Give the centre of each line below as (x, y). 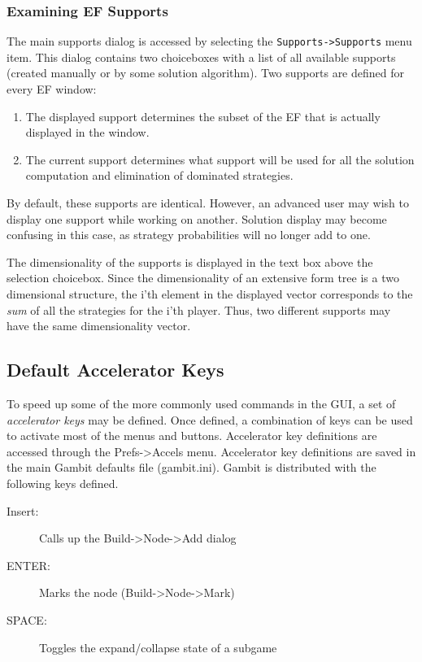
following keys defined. (63, 483)
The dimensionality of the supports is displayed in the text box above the (190, 261)
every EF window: (52, 89)
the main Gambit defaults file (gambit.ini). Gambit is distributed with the (191, 467)
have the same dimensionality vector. (99, 326)
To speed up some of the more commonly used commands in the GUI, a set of (201, 403)
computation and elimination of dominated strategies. (159, 175)
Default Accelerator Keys (115, 370)
